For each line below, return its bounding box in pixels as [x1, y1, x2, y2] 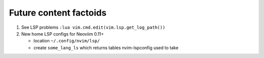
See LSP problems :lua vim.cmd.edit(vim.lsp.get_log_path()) [21, 24, 166, 30]
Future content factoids [9, 7, 107, 18]
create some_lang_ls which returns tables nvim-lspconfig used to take [33, 44, 178, 51]
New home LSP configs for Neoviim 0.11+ [21, 31, 104, 37]
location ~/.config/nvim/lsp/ [33, 38, 100, 44]
